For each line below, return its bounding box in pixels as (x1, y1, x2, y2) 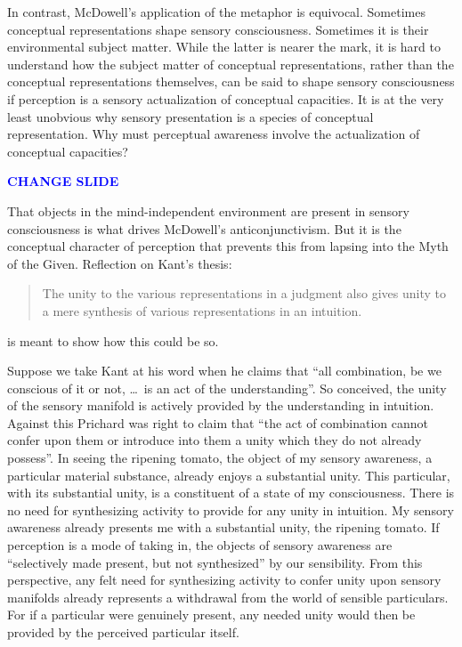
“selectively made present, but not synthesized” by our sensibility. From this (7, 553, 423, 571)
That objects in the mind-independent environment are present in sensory (7, 201, 409, 220)
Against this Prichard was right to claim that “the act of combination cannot (7, 413, 429, 432)
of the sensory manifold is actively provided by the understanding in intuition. (7, 396, 434, 415)
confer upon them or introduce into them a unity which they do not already (7, 431, 422, 449)
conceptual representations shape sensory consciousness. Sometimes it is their (7, 20, 429, 38)
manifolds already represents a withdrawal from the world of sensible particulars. (7, 587, 449, 606)
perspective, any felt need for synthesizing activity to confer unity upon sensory (7, 570, 442, 589)
